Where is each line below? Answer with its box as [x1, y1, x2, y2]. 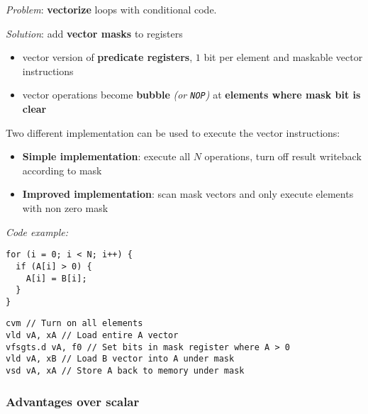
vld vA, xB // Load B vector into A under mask [6, 354, 235, 364]
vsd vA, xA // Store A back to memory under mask [6, 366, 245, 376]
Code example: [6, 224, 69, 239]
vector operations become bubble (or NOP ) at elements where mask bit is [22, 87, 361, 102]
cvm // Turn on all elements [6, 318, 143, 329]
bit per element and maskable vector [203, 50, 363, 65]
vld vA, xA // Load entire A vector [6, 330, 179, 341]
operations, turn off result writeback [204, 149, 362, 164]
